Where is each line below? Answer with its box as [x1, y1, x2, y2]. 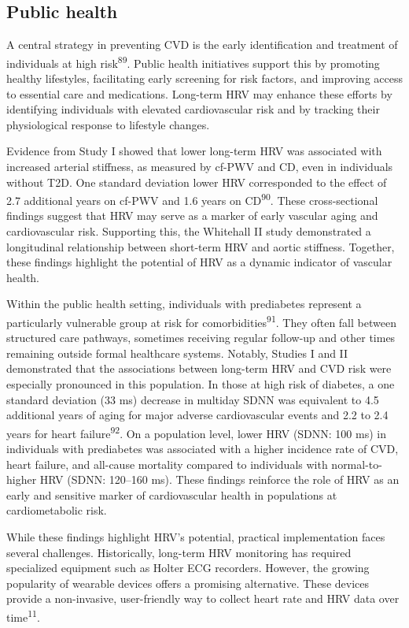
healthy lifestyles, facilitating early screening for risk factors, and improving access [6, 70, 403, 87]
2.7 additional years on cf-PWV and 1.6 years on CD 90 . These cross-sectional [6, 190, 378, 208]
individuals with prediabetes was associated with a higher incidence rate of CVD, [6, 440, 399, 457]
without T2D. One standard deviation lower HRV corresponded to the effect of [6, 173, 387, 190]
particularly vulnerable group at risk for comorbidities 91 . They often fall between [6, 312, 396, 330]
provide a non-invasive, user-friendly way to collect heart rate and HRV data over [6, 590, 400, 607]
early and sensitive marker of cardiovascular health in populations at [6, 486, 337, 503]
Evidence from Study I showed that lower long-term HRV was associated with [6, 143, 382, 159]
